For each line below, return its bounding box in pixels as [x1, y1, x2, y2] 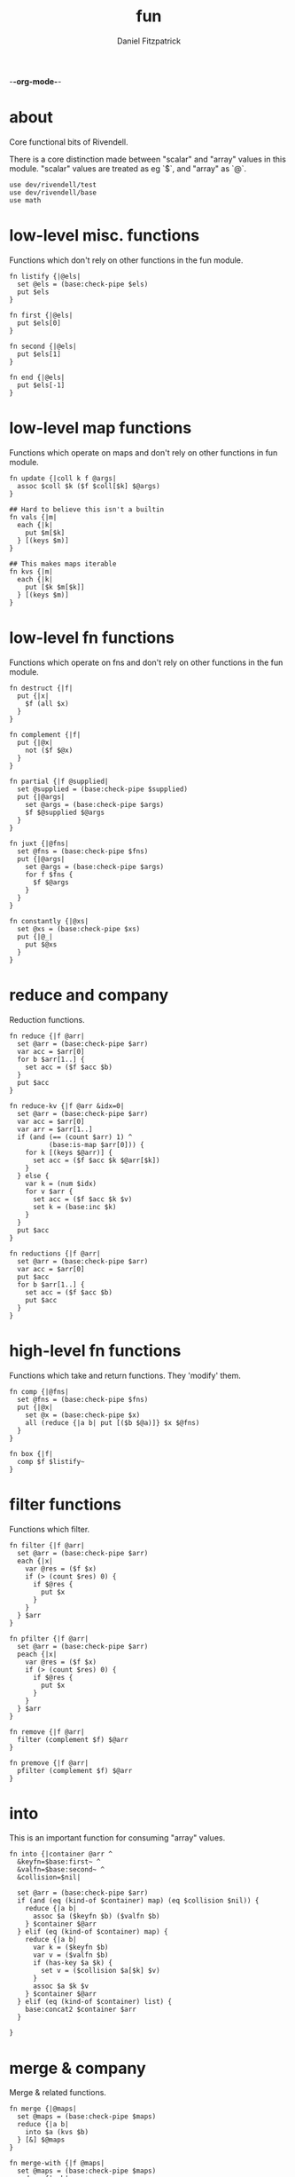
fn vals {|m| [9, 512, 58, 521]
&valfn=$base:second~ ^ [17, 1865, 105, 1874]
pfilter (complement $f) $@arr [17, 1766, 133, 1775]
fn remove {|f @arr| [9, 1727, 86, 1737]
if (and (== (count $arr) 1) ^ [17, 1132, 133, 1142]
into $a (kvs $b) [25, 2128, 89, 2137]
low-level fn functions [9, 628, 175, 647]
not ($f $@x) [25, 746, 74, 755]
